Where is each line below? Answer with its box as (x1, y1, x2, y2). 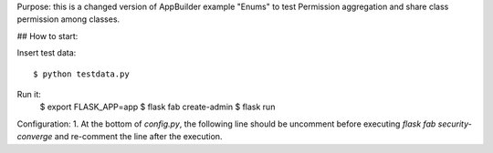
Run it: (16, 88, 41, 99)
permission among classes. (16, 14, 121, 25)
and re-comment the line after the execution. (54, 131, 223, 142)
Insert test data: (16, 47, 77, 58)
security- (437, 118, 472, 129)
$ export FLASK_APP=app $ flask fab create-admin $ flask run (39, 101, 276, 113)
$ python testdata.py (33, 68, 130, 79)
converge (16, 131, 53, 142)
